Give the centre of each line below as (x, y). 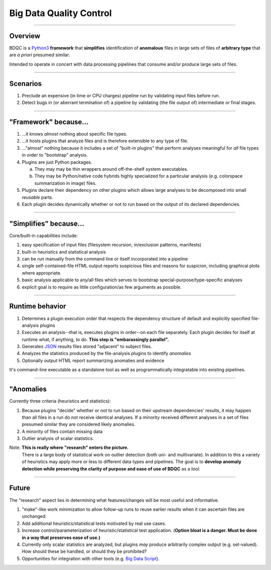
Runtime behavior (38, 306)
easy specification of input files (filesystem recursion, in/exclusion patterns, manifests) (112, 245)
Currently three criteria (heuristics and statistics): (60, 401)
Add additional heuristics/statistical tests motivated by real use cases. (94, 523)
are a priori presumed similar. (40, 55)
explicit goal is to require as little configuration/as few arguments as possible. (102, 287)
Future (20, 488)
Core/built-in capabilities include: (43, 236)
